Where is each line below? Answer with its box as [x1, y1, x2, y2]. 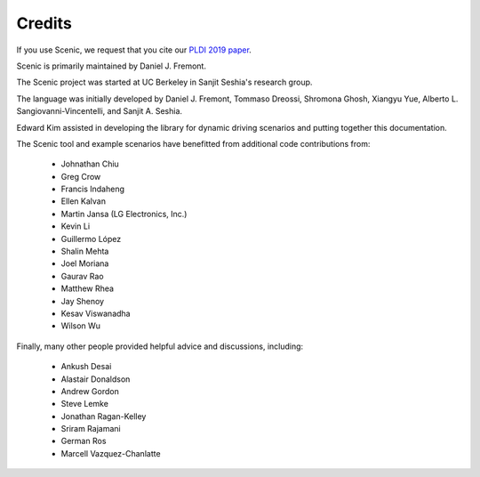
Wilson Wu [60, 320, 101, 331]
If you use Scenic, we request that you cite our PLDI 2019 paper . [16, 44, 252, 55]
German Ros [60, 436, 107, 447]
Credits [16, 13, 73, 33]
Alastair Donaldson [60, 374, 131, 384]
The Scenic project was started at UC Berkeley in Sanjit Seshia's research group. [16, 77, 313, 88]
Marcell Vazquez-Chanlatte [60, 448, 161, 458]
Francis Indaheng [60, 183, 124, 195]
